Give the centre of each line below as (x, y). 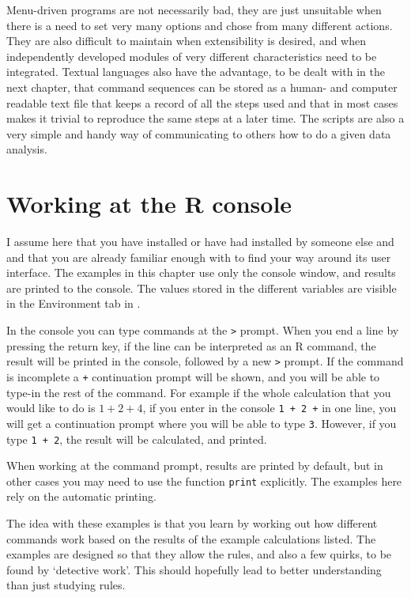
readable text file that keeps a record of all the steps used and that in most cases (202, 102)
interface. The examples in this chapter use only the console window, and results (201, 273)
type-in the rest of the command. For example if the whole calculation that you (199, 392)
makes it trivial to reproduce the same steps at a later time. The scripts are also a (205, 118)
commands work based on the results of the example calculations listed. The (191, 538)
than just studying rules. (66, 585)
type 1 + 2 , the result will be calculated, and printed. (137, 439)
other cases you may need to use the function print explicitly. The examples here (204, 481)
